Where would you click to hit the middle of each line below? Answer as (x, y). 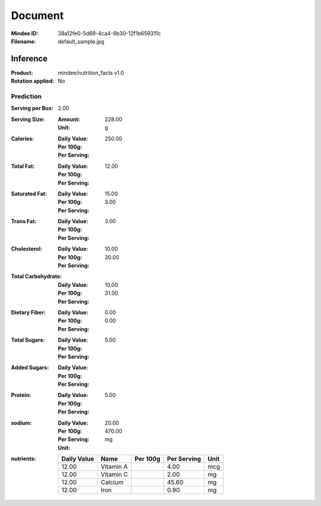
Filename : (23, 41)
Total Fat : (23, 166)
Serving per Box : (32, 108)
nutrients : (23, 459)
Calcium (112, 482)
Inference (29, 59)
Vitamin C (114, 474)
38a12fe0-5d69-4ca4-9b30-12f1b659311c (109, 33)
